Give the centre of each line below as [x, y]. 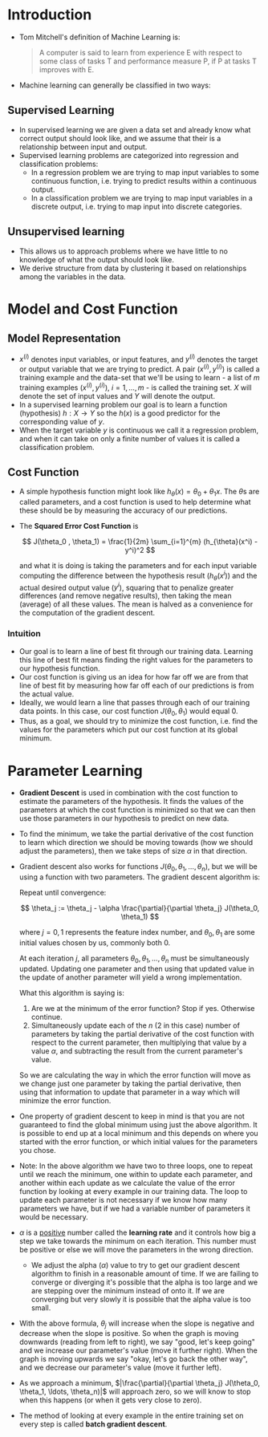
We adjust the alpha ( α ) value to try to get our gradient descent [135, 1264]
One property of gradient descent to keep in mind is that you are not [132, 1116]
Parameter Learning [75, 771]
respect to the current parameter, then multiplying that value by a [139, 1042]
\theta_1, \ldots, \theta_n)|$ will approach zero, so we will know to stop [135, 1392]
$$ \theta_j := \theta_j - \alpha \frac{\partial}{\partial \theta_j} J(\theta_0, [140, 908]
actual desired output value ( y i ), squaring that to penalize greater [126, 587]
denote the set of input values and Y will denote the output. [117, 396]
